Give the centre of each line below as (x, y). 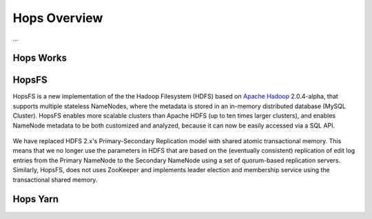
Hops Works (40, 58)
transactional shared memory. (55, 180)
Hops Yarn (35, 199)
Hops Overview (58, 18)
